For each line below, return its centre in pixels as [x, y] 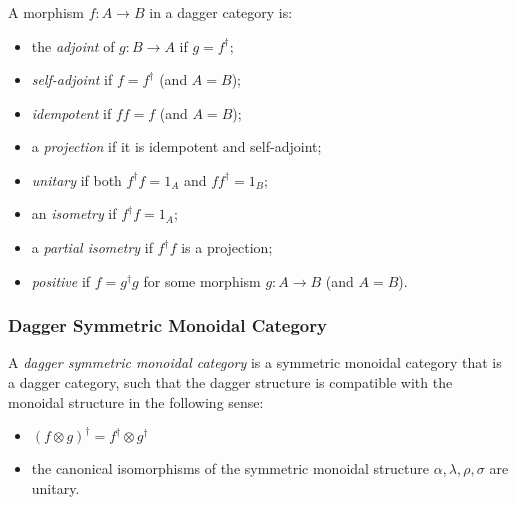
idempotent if [71, 112]
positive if [61, 280]
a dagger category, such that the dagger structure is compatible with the [230, 382]
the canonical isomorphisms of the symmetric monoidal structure [230, 468]
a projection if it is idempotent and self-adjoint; [176, 146]
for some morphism [202, 280]
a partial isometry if [92, 247]
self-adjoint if [72, 79]
